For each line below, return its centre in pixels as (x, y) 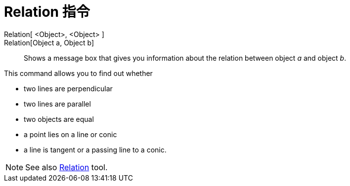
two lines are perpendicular (68, 88)
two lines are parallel (57, 104)
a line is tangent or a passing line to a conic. (95, 149)
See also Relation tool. (66, 167)
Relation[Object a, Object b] (49, 42)
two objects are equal (59, 119)
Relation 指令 (47, 12)
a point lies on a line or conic (70, 134)
